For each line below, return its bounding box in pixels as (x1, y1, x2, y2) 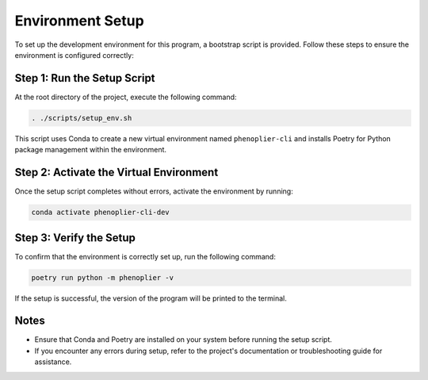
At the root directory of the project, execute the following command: (14, 92, 237, 102)
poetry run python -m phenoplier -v (31, 273, 174, 282)
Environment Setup (14, 12, 144, 29)
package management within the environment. (14, 145, 166, 155)
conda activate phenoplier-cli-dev (31, 208, 170, 217)
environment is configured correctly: (14, 50, 134, 59)
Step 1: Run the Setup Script (14, 71, 155, 85)
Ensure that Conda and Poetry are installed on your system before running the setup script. (34, 335, 333, 344)
